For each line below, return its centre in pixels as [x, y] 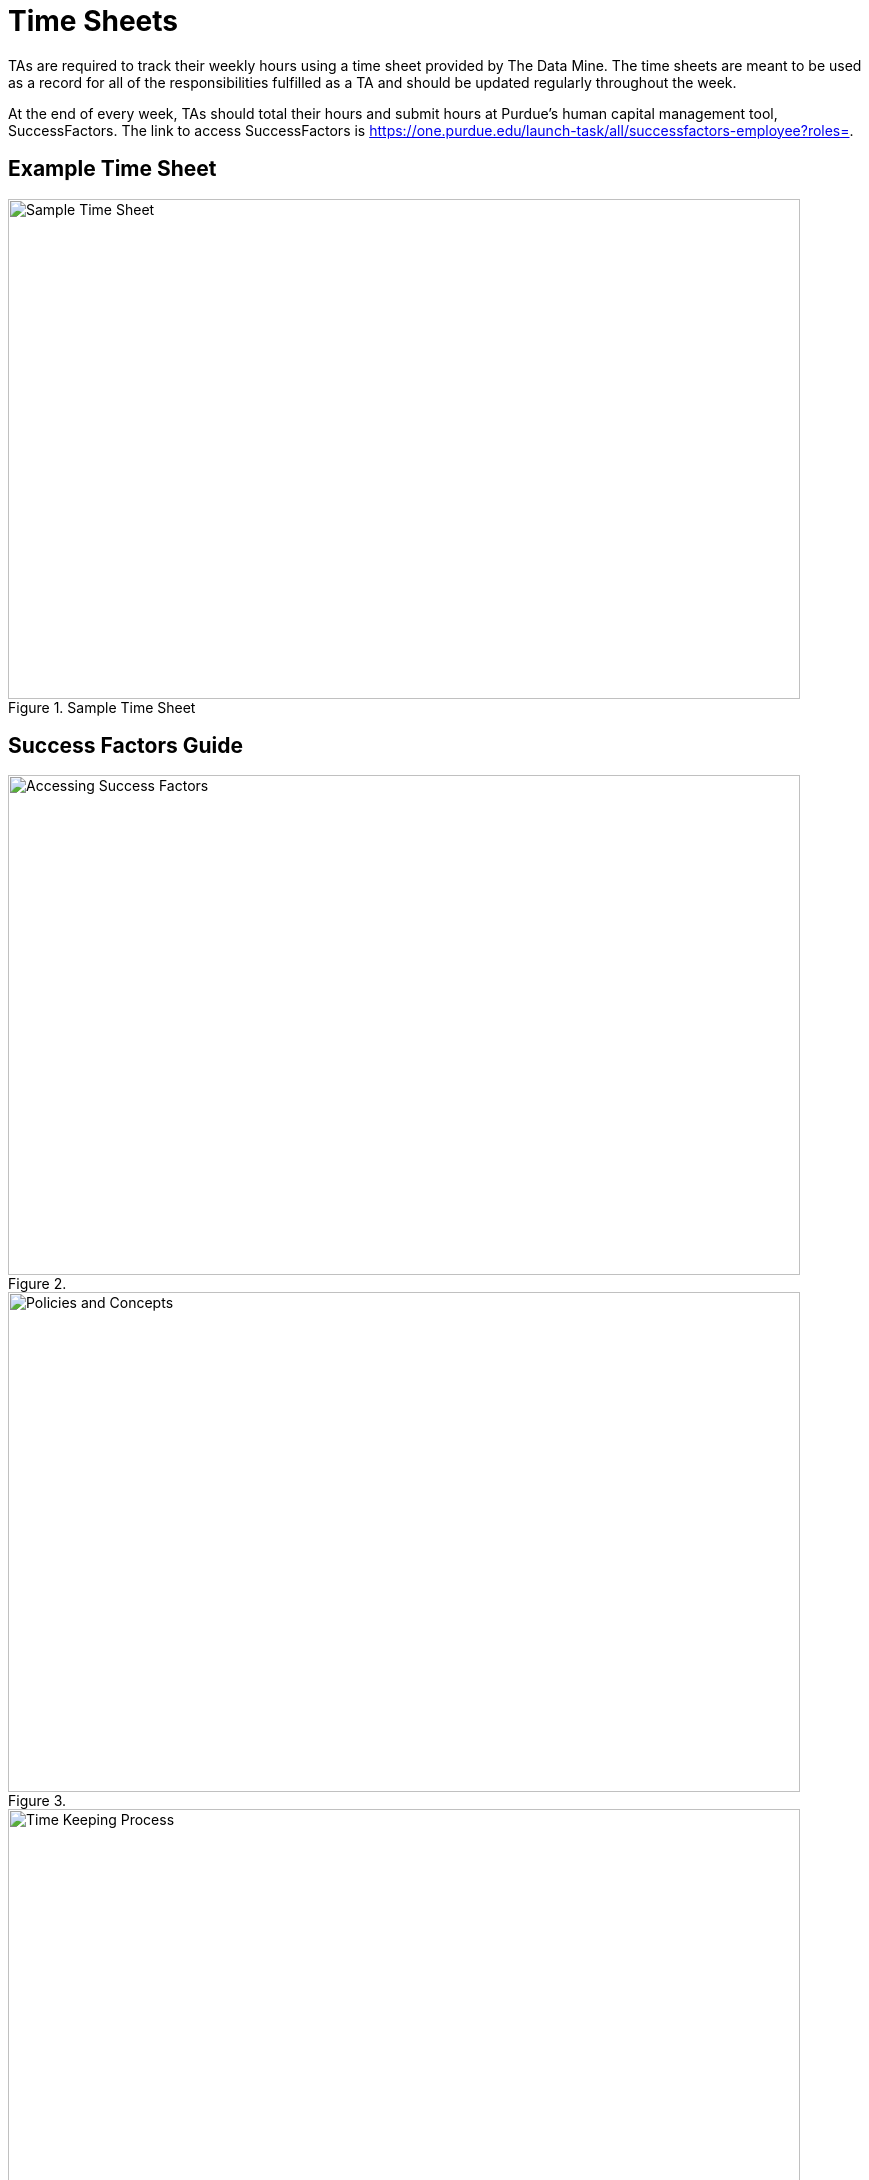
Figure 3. [37, 1801]
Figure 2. [37, 1284]
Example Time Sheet [112, 169]
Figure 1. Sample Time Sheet [102, 707]
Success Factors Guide [125, 746]
